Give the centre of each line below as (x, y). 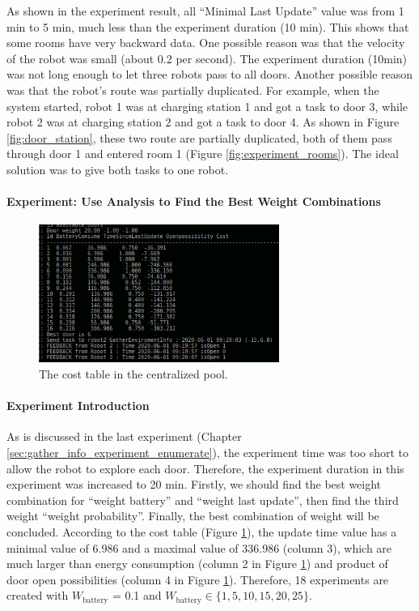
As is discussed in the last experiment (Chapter (124, 436)
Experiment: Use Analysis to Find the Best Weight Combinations (194, 201)
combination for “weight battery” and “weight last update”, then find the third (203, 500)
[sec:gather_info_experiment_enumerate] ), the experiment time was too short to (208, 452)
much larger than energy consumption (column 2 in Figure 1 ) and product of (197, 564)
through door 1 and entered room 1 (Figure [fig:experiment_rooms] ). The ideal (203, 154)
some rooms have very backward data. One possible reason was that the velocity (206, 43)
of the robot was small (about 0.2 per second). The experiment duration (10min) (207, 58)
